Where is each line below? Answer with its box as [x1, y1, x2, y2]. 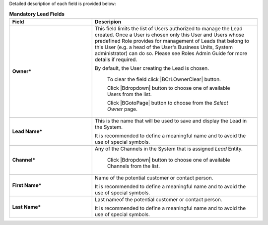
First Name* [12, 181, 42, 188]
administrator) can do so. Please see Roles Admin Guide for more [94, 50, 248, 56]
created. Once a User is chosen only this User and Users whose [94, 31, 245, 38]
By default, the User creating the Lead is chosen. [94, 64, 209, 71]
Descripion [94, 18, 122, 25]
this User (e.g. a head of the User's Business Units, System [94, 44, 233, 51]
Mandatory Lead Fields [9, 10, 65, 17]
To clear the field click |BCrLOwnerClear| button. [107, 76, 221, 83]
